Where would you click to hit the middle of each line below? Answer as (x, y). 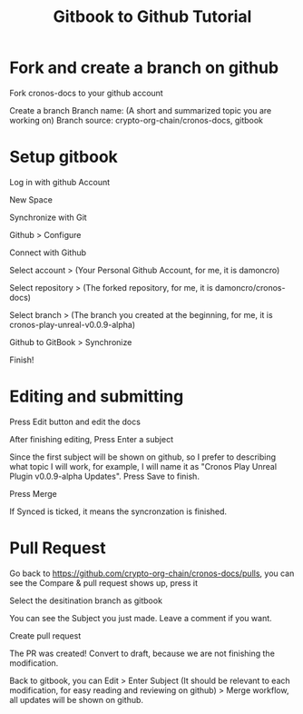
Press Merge (33, 493)
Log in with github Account (60, 182)
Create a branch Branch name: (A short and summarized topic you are (141, 110)
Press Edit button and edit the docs (75, 421)
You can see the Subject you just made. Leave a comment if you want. (141, 618)
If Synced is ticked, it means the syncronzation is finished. (118, 511)
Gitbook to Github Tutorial (152, 17)
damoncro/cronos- (250, 287)
